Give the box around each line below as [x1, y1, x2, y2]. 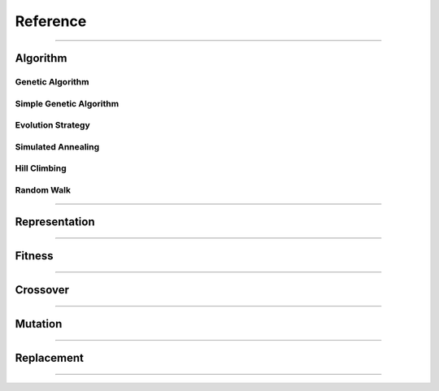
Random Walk [15, 184, 71, 195]
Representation [15, 215, 95, 229]
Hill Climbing [15, 163, 67, 174]
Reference [15, 12, 87, 30]
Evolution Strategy [15, 119, 91, 131]
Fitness [15, 249, 54, 263]
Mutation [15, 317, 63, 331]
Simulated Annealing [15, 141, 100, 152]
